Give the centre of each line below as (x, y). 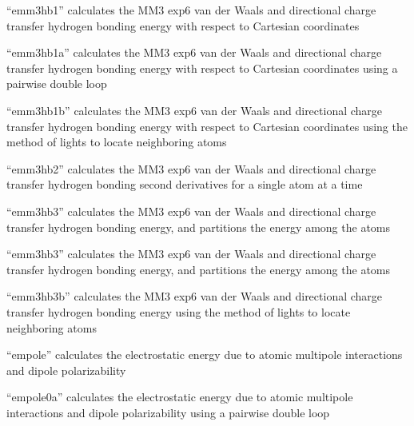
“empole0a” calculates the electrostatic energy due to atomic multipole (180, 397)
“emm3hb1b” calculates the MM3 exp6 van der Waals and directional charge (195, 110)
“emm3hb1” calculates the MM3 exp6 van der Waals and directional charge (191, 10)
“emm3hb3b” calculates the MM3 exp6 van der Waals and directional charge (195, 296)
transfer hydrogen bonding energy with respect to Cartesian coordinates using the (207, 126)
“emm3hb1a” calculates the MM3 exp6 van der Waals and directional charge (194, 52)
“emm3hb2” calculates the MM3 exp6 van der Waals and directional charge (191, 168)
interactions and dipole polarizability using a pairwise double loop (168, 412)
